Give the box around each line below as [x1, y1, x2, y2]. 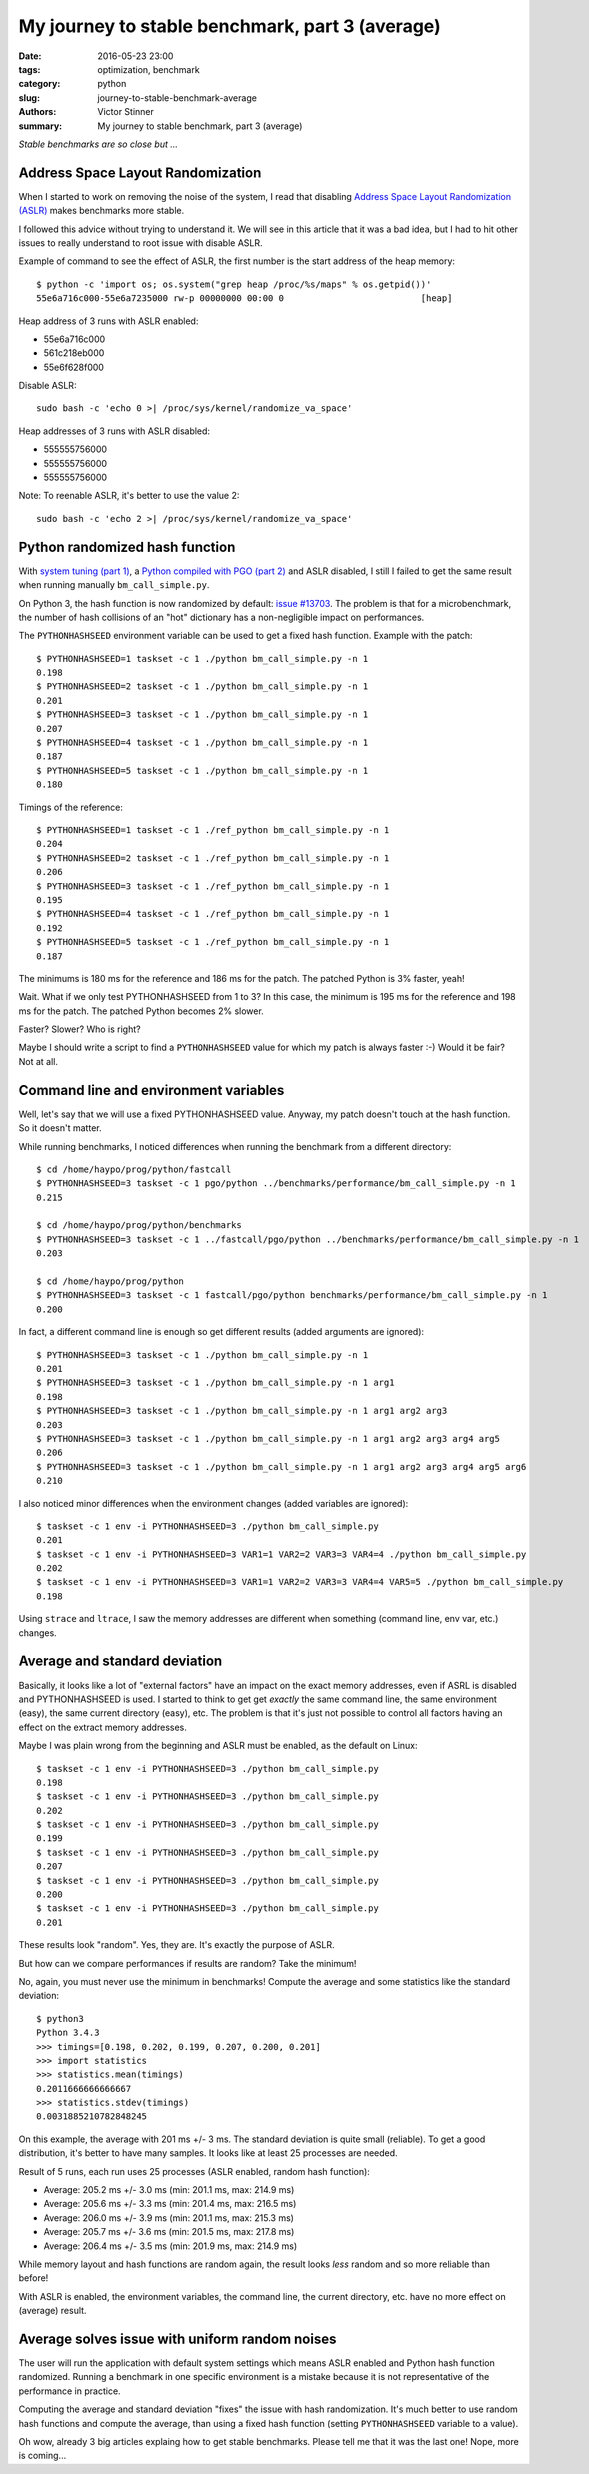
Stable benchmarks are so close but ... [18, 138, 179, 150]
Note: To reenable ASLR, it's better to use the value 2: [18, 490, 240, 502]
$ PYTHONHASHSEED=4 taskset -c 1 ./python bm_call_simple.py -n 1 [36, 737, 369, 749]
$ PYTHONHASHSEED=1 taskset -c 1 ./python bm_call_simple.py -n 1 [36, 653, 369, 664]
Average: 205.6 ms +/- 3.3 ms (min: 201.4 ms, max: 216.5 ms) [43, 2198, 297, 2210]
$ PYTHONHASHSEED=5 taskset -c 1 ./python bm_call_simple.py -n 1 [36, 765, 369, 776]
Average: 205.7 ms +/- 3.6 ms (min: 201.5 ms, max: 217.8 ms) [43, 2226, 295, 2238]
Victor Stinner [97, 106, 155, 118]
